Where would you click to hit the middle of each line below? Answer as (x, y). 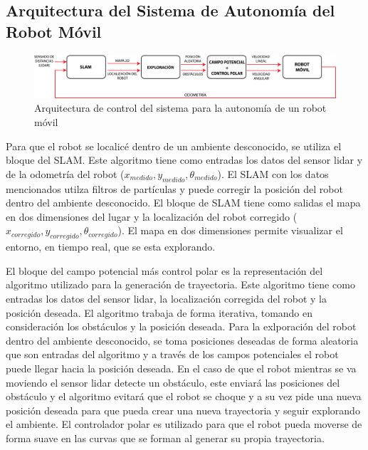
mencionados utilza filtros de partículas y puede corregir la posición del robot (174, 188)
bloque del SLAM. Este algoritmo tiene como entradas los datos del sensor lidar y (184, 160)
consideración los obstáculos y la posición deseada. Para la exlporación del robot (181, 326)
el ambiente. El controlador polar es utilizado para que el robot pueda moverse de (184, 424)
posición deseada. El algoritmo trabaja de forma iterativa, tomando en (159, 312)
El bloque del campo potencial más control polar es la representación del (164, 270)
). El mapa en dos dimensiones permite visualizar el (230, 230)
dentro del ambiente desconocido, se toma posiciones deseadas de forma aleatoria (182, 340)
